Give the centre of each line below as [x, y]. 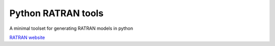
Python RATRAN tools [57, 13]
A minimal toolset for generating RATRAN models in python [71, 28]
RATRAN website [27, 37]
